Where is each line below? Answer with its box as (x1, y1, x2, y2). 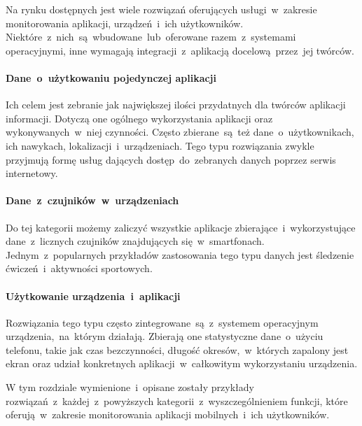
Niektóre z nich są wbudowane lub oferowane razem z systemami (6, 29, 296, 44)
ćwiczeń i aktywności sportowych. (6, 261, 153, 276)
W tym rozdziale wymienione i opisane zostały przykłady (6, 380, 254, 395)
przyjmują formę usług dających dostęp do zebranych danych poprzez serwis (6, 152, 336, 166)
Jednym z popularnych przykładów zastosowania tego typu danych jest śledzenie (6, 247, 354, 262)
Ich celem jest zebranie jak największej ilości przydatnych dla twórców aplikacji (6, 97, 346, 112)
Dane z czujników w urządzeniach (6, 193, 179, 208)
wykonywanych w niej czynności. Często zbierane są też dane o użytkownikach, (6, 125, 354, 139)
